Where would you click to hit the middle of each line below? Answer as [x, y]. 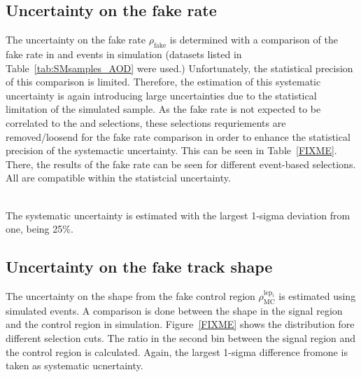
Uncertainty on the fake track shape [139, 267]
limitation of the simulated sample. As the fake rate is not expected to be [163, 109]
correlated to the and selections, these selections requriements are [146, 122]
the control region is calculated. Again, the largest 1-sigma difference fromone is [177, 351]
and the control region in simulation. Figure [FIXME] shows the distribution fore [180, 324]
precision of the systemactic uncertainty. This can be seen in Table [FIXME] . [171, 150]
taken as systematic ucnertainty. [75, 365]
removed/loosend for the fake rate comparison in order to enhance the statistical [178, 136]
